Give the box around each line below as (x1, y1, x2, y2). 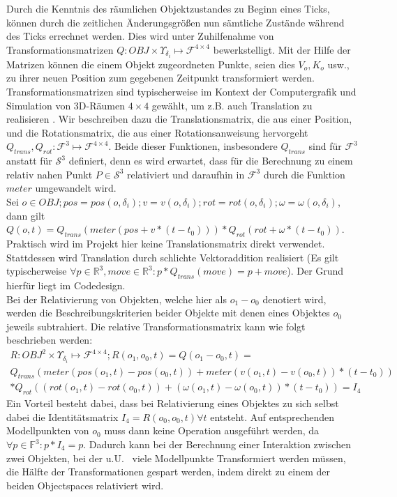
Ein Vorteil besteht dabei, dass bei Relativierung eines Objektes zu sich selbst (6, 396, 339, 411)
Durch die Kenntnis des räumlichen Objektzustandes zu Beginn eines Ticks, (6, 1, 330, 15)
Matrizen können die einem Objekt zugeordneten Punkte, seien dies (6, 56, 295, 71)
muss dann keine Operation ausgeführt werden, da (104, 423, 320, 438)
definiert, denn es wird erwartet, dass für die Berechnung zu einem (68, 153, 353, 168)
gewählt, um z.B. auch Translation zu (151, 98, 313, 112)
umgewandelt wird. (35, 181, 117, 195)
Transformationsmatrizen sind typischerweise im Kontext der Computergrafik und (6, 84, 357, 99)
